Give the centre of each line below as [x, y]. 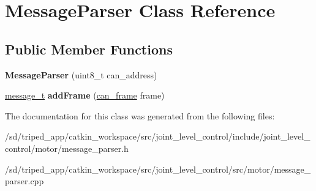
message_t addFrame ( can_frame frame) [85, 95]
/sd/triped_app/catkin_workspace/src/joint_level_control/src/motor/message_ [158, 169]
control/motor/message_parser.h [67, 148]
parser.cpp [24, 181]
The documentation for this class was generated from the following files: [140, 115]
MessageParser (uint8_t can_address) [81, 74]
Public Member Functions [89, 49]
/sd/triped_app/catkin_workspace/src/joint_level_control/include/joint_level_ [158, 136]
